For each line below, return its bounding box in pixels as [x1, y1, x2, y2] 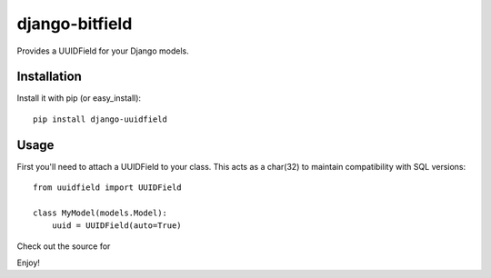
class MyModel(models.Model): [33, 207, 168, 218]
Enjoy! [16, 257, 41, 268]
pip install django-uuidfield [33, 114, 168, 124]
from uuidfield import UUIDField [33, 183, 182, 193]
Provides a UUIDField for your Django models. [16, 45, 190, 56]
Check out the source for [16, 241, 111, 252]
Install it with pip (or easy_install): [16, 93, 141, 104]
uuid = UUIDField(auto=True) [51, 221, 182, 231]
